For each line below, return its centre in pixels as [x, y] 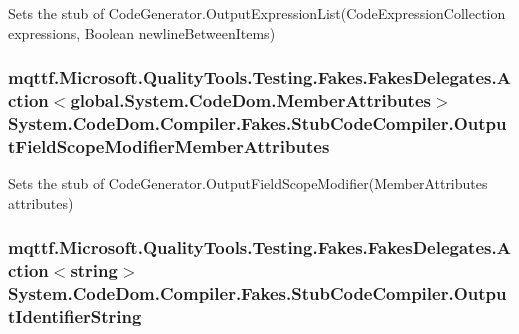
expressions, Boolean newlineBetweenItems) [142, 32]
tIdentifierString [75, 316]
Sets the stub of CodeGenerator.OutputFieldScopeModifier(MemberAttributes [248, 183]
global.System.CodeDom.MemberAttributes [250, 100]
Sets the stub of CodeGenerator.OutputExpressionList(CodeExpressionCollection [257, 13]
